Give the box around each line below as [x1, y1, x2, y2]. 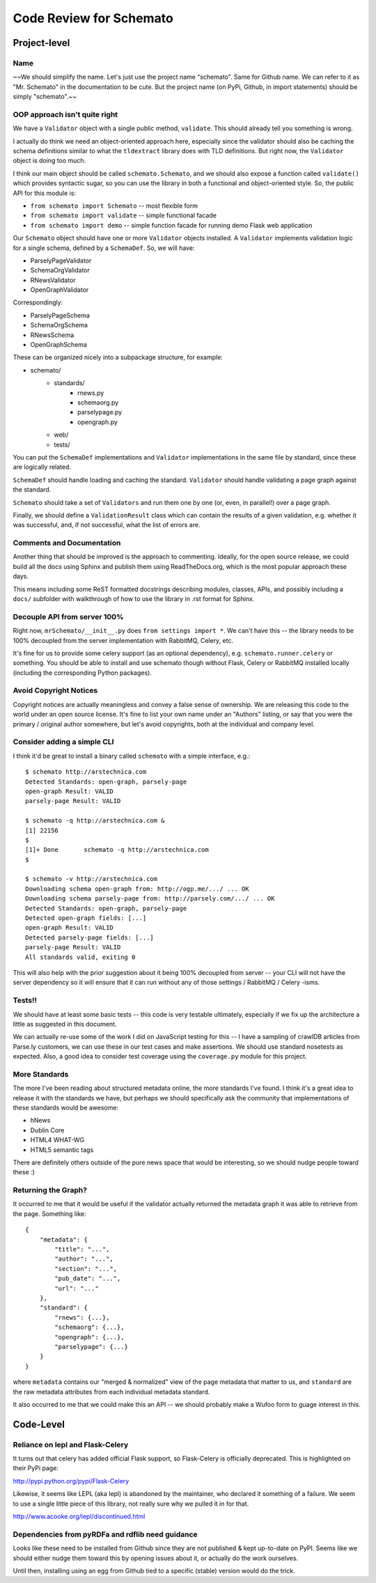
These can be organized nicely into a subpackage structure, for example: [13, 353, 223, 361]
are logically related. [13, 463, 72, 471]
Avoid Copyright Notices [13, 686, 98, 696]
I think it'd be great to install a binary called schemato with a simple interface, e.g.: [13, 751, 251, 760]
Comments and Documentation [13, 538, 121, 548]
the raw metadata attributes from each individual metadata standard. [13, 1387, 210, 1396]
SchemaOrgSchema [30, 321, 88, 329]
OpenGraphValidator [30, 286, 89, 294]
